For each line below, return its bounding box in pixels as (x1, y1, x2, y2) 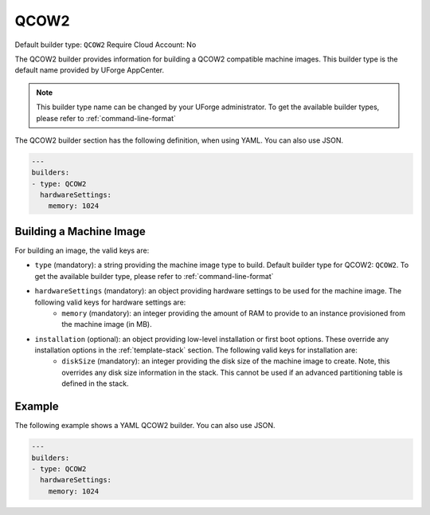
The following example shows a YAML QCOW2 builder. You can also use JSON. (14, 421, 276, 430)
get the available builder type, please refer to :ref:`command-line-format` (34, 271, 274, 281)
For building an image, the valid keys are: (14, 246, 150, 255)
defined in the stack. (61, 379, 129, 388)
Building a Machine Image (14, 224, 147, 238)
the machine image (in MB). (61, 320, 152, 329)
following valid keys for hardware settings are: (34, 297, 186, 307)
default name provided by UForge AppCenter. (14, 65, 165, 75)
